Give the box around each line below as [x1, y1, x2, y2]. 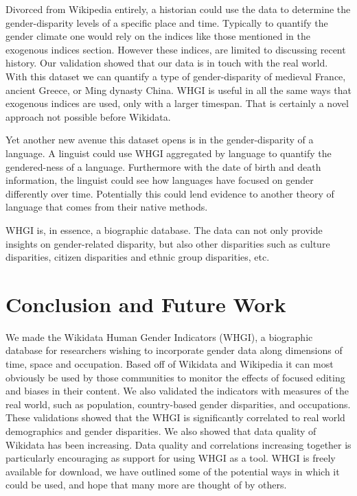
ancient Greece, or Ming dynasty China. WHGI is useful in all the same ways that [5, 82, 352, 97]
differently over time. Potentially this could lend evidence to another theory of [5, 186, 334, 200]
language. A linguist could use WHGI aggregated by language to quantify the [5, 145, 332, 160]
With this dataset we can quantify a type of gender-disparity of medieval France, [5, 69, 346, 83]
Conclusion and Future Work [5, 290, 286, 318]
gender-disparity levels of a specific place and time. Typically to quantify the [5, 15, 328, 29]
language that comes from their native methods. [5, 200, 208, 214]
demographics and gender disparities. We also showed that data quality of [5, 423, 316, 438]
